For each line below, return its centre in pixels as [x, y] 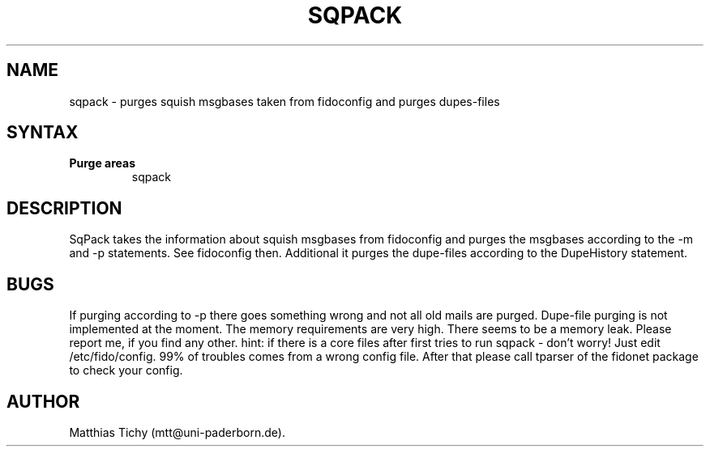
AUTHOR [43, 401]
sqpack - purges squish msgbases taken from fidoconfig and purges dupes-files [284, 101]
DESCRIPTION [64, 208]
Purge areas [102, 163]
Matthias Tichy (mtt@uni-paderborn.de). [177, 432]
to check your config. [126, 370]
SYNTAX [43, 133]
